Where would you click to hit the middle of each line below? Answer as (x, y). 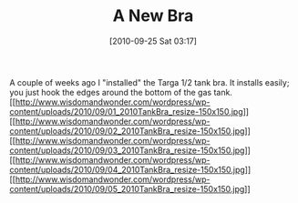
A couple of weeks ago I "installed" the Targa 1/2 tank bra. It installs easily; (149, 82)
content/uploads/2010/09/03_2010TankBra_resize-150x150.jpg (127, 150)
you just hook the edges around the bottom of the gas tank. (121, 92)
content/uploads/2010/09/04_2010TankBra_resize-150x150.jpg (128, 169)
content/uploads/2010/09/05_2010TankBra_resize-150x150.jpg (127, 188)
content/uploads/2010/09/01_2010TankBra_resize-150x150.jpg (126, 111)
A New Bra (153, 16)
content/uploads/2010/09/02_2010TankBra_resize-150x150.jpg (127, 131)
